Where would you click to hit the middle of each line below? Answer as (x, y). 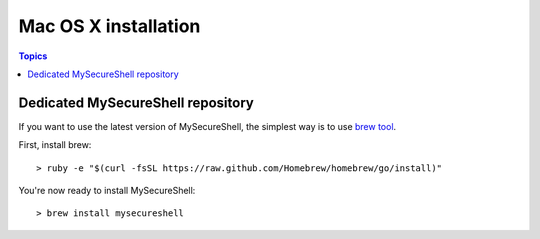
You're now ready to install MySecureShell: (107, 191)
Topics (33, 56)
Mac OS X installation (109, 26)
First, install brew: (55, 145)
